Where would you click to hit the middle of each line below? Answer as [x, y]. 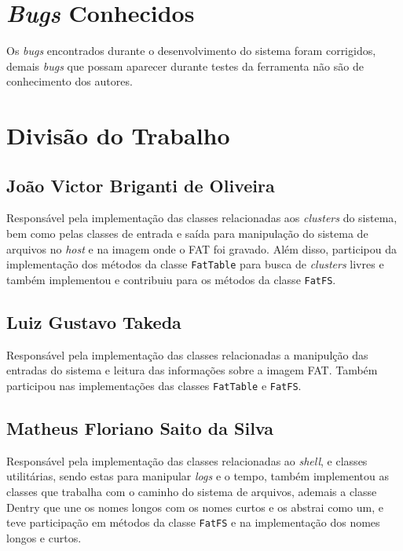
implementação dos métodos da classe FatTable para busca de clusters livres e [195, 264]
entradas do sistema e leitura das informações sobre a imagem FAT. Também [192, 370]
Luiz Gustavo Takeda [94, 321]
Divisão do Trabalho [118, 135]
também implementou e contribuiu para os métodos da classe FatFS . [171, 279]
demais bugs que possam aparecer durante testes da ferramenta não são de [185, 66]
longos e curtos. [44, 537]
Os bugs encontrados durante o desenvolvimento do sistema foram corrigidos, [191, 51]
